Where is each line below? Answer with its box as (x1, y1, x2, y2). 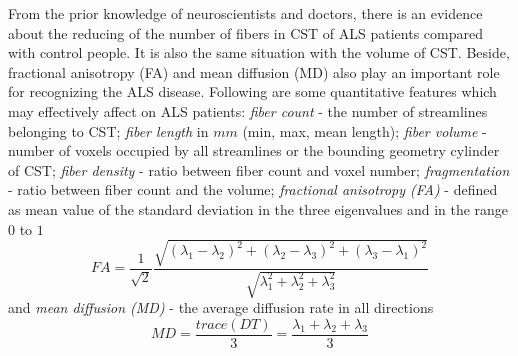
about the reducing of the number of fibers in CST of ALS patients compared (8, 22, 483, 43)
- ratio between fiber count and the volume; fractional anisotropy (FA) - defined (8, 179, 498, 200)
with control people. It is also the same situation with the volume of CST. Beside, (8, 42, 510, 63)
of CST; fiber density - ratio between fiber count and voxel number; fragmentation (8, 159, 510, 180)
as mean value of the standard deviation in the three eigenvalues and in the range (8, 198, 509, 219)
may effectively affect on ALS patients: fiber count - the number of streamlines (8, 100, 488, 121)
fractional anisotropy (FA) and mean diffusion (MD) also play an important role (8, 61, 500, 82)
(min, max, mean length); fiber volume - (242, 120, 487, 141)
